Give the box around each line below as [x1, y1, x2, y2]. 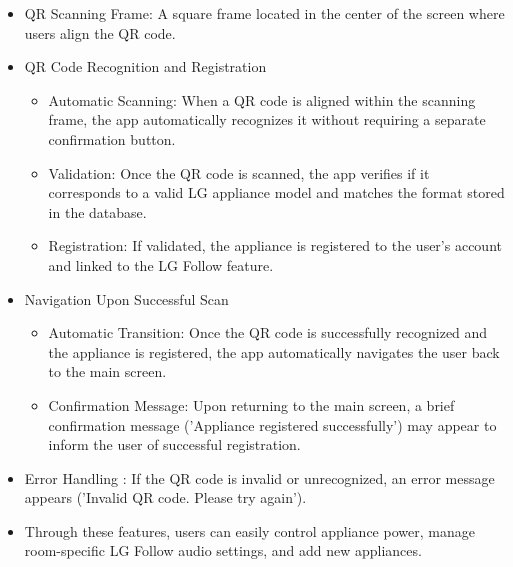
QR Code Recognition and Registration [24, 56, 267, 77]
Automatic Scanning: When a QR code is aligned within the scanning [48, 89, 476, 110]
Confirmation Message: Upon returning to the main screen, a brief [48, 394, 455, 415]
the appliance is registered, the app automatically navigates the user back [48, 341, 500, 362]
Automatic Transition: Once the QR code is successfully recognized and [48, 322, 488, 343]
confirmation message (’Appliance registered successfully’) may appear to [48, 414, 497, 435]
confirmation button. [48, 128, 176, 149]
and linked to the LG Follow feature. [48, 254, 274, 275]
